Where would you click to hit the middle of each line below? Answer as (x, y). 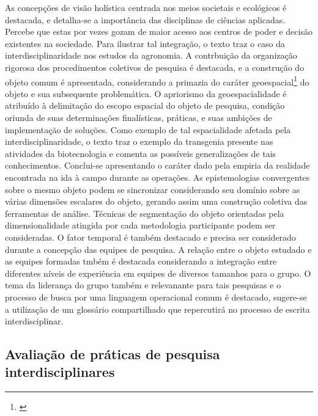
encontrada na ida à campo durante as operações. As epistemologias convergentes (157, 177)
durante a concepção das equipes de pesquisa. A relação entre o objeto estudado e (158, 249)
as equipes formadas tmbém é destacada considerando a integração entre (141, 261)
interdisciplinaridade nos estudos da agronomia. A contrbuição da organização (151, 55)
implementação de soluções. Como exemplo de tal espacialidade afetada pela (148, 129)
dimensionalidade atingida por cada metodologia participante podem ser (140, 225)
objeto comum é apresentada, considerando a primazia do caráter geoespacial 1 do (157, 81)
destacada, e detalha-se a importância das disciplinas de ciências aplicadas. (145, 19)
